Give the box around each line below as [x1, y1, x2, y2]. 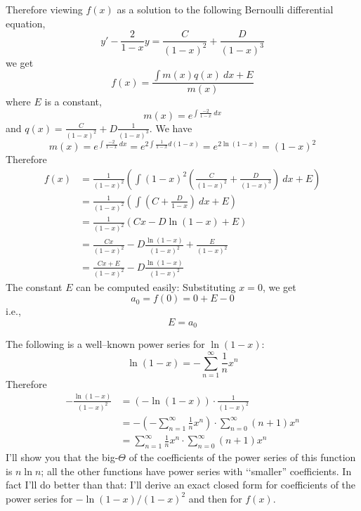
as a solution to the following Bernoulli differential [117, 2, 334, 16]
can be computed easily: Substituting [76, 279, 236, 294]
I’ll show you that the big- [6, 450, 119, 465]
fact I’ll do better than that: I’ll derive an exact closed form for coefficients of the [6, 477, 356, 492]
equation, [6, 15, 46, 30]
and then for [188, 491, 242, 505]
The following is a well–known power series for [6, 337, 205, 351]
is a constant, [44, 94, 102, 109]
